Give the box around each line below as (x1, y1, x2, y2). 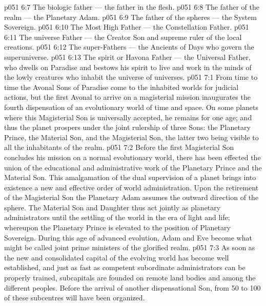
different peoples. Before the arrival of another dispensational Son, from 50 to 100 (4, 282, 261, 293)
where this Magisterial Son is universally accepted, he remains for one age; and (4, 112, 252, 122)
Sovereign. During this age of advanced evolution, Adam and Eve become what (4, 232, 252, 243)
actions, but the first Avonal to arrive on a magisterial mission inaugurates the (4, 92, 251, 102)
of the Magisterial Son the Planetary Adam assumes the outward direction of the (4, 192, 259, 203)
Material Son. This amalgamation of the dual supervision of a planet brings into (4, 172, 256, 183)
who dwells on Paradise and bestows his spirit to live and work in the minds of (4, 61, 252, 72)
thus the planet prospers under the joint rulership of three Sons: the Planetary (4, 122, 251, 133)
